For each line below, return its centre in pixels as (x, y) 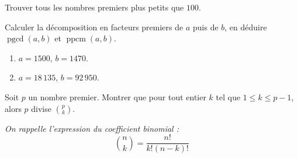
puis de (205, 27)
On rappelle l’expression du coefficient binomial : (92, 128)
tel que (228, 96)
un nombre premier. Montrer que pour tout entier (117, 96)
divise (41, 108)
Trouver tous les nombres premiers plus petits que (94, 7)
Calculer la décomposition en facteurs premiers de (94, 27)
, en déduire (246, 27)
